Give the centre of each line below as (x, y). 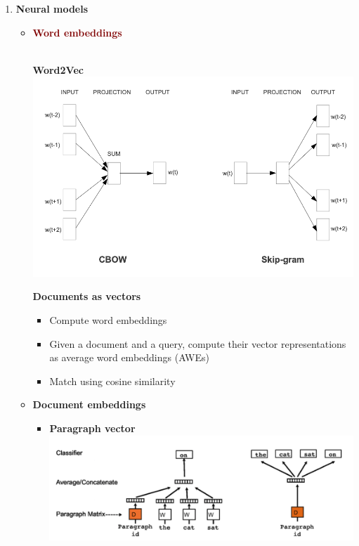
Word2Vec (58, 69)
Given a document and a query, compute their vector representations (198, 343)
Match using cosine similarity (112, 381)
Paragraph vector (92, 428)
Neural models (52, 8)
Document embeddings (89, 404)
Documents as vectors (87, 296)
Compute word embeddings (108, 320)
